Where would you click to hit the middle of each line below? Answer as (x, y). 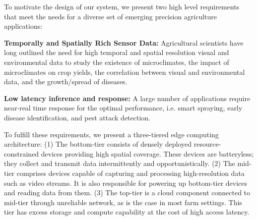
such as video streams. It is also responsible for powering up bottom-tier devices (126, 183)
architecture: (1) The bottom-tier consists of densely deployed (98, 144)
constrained (22, 153)
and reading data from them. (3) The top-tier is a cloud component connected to (127, 192)
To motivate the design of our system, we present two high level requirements (122, 6)
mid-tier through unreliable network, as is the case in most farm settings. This (123, 202)
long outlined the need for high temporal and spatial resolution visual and (117, 52)
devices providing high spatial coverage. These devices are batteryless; (147, 153)
